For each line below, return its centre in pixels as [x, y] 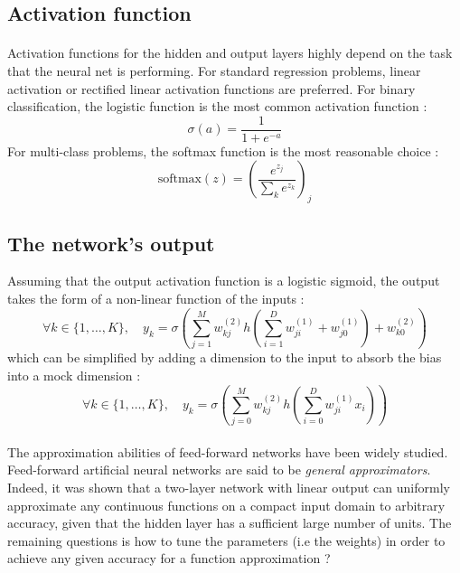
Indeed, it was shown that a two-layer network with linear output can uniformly [229, 487]
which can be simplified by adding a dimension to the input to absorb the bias [225, 357]
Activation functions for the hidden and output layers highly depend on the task [230, 53]
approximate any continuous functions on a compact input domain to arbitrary [226, 505]
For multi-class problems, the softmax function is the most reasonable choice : [223, 150]
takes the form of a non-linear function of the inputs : [156, 298]
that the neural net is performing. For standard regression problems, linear [214, 70]
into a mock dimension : [74, 375]
